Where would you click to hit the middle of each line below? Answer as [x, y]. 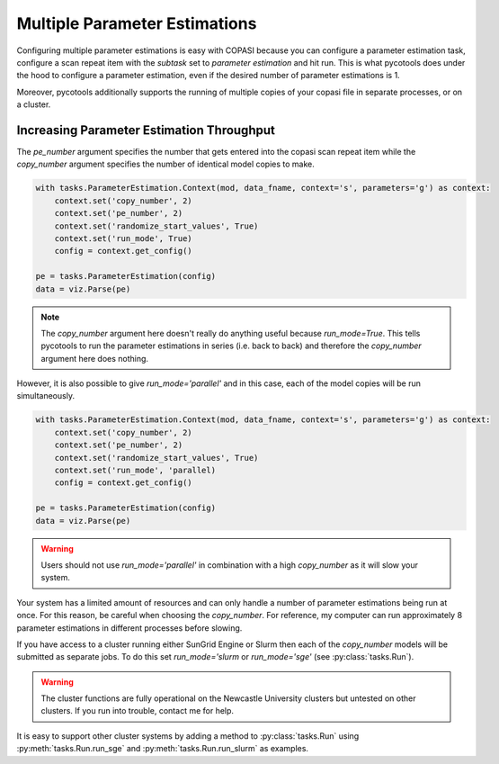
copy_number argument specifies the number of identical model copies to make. [165, 164]
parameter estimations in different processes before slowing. [129, 628]
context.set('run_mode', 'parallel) [135, 470]
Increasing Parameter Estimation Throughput [146, 130]
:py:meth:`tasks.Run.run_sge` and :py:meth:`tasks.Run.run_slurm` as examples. [163, 749]
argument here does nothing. [94, 358]
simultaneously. [46, 396]
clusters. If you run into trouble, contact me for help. [137, 711]
